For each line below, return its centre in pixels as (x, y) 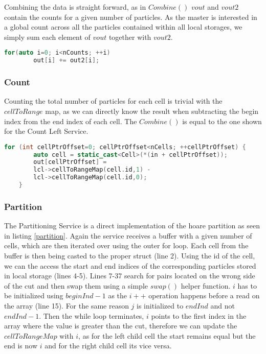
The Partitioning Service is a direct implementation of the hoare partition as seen (132, 226)
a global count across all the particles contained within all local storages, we (123, 27)
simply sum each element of (47, 37)
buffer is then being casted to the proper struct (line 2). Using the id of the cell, (130, 255)
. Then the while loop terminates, (92, 315)
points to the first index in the (199, 315)
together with (130, 37)
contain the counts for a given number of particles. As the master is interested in (131, 17)
